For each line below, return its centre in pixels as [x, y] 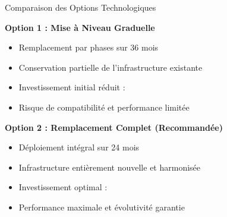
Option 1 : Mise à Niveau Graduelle [80, 27]
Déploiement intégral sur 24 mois [79, 147]
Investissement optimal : [63, 187]
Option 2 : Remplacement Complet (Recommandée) [114, 127]
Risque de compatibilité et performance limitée [104, 107]
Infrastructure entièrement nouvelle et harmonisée [110, 167]
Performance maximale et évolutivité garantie [102, 207]
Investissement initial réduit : [72, 87]
